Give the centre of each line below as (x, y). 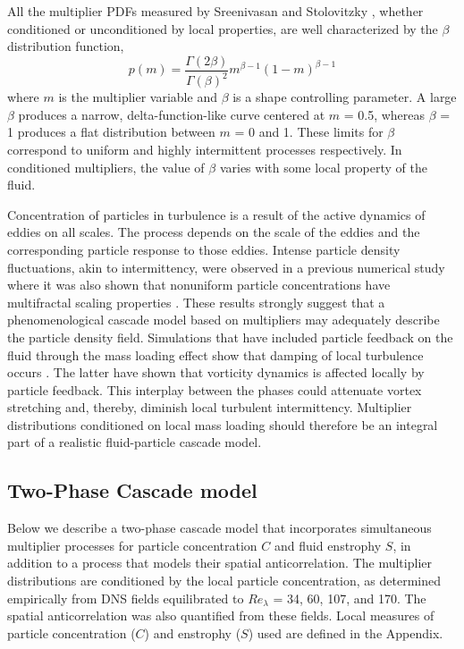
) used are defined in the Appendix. (346, 632)
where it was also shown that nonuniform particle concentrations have (199, 285)
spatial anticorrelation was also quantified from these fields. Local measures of (221, 615)
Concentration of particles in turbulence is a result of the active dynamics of (216, 214)
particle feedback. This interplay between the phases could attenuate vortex (215, 389)
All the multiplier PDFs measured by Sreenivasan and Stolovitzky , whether (215, 11)
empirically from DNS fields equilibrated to (126, 598)
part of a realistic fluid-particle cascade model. (135, 442)
